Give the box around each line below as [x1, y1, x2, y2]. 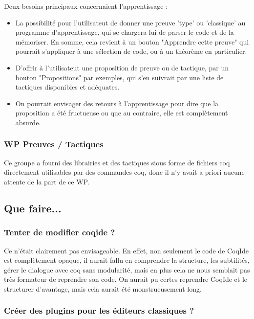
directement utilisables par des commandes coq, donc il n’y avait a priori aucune [4, 167, 245, 177]
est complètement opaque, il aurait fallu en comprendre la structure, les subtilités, [4, 255, 250, 265]
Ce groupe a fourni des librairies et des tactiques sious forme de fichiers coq [4, 157, 230, 167]
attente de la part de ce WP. [4, 176, 89, 186]
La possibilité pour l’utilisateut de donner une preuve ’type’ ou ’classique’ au [15, 17, 246, 27]
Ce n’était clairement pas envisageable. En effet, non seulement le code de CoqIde [4, 245, 249, 255]
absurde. [15, 117, 41, 127]
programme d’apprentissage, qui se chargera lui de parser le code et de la [15, 27, 234, 37]
